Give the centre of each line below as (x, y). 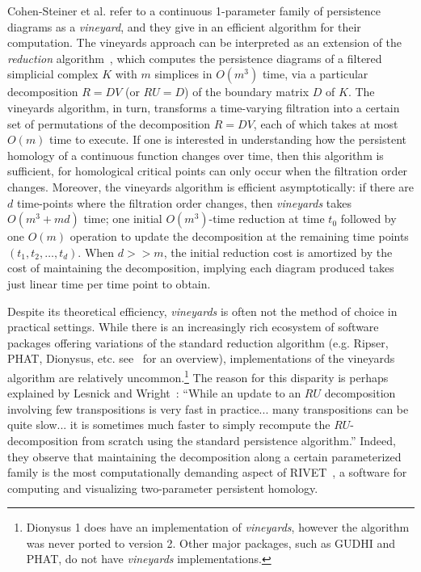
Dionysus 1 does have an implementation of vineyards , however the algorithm (218, 527)
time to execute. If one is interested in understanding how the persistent (228, 139)
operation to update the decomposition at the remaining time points (239, 236)
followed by (368, 219)
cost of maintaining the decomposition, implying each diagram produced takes (201, 268)
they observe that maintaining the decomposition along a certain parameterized (204, 456)
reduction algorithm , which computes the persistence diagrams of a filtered (195, 58)
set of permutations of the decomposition (109, 123)
